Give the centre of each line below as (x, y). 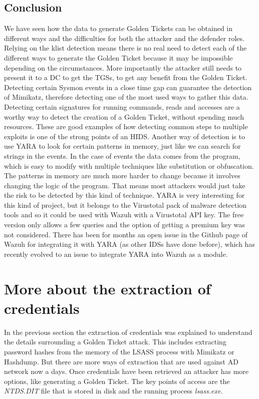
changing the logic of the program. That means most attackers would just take (125, 185)
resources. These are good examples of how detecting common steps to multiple (126, 126)
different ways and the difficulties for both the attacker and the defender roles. (124, 38)
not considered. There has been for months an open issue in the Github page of (126, 234)
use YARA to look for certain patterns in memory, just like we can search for (122, 146)
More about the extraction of (107, 288)
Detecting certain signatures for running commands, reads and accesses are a (122, 106)
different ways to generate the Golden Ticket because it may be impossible (118, 57)
